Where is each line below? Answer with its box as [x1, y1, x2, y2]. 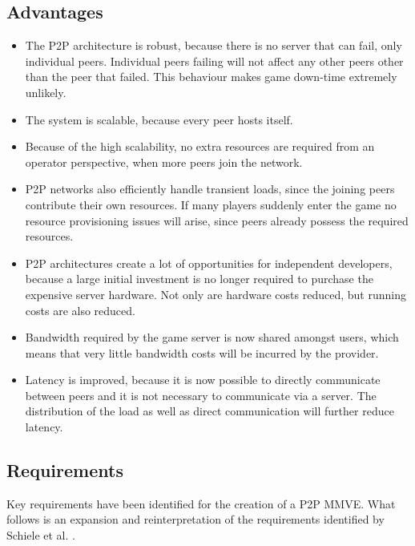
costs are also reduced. [25, 301, 135, 318]
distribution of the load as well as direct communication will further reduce [25, 402, 394, 419]
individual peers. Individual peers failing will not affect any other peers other [25, 52, 404, 69]
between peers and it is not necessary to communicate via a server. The [25, 386, 377, 403]
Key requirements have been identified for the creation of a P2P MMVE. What [6, 495, 396, 512]
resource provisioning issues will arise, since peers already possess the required [25, 212, 409, 229]
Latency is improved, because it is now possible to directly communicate [25, 371, 381, 388]
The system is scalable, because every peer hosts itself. [25, 111, 293, 127]
